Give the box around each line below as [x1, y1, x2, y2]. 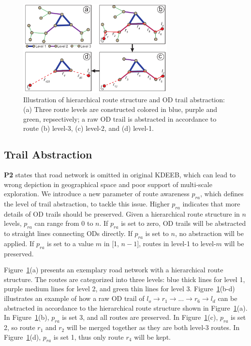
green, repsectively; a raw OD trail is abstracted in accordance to [23, 113, 217, 124]
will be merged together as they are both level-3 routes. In [66, 322, 240, 332]
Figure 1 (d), [4, 331, 41, 342]
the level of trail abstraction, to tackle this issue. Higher [4, 198, 170, 208]
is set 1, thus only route [53, 331, 124, 342]
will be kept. [134, 331, 171, 342]
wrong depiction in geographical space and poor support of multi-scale [4, 179, 212, 189]
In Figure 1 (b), [4, 312, 49, 322]
